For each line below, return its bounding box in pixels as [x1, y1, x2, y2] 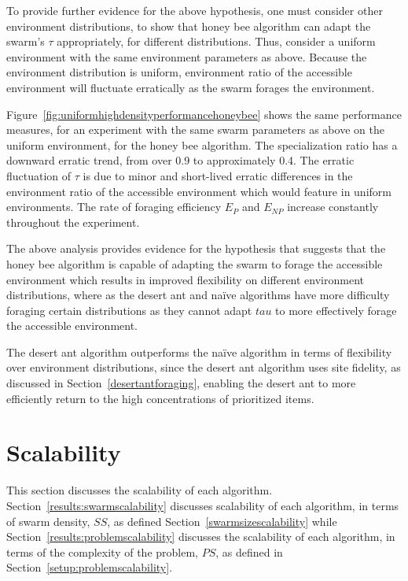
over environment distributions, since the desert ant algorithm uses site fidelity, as [6, 359, 401, 376]
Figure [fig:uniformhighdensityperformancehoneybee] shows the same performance [6, 105, 402, 122]
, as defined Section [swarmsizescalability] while [107, 513, 337, 529]
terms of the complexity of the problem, [6, 543, 198, 560]
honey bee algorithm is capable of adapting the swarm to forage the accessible [6, 255, 383, 272]
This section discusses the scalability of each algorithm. [6, 482, 273, 498]
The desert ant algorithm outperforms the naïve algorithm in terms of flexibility [6, 343, 392, 360]
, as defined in [215, 543, 283, 560]
